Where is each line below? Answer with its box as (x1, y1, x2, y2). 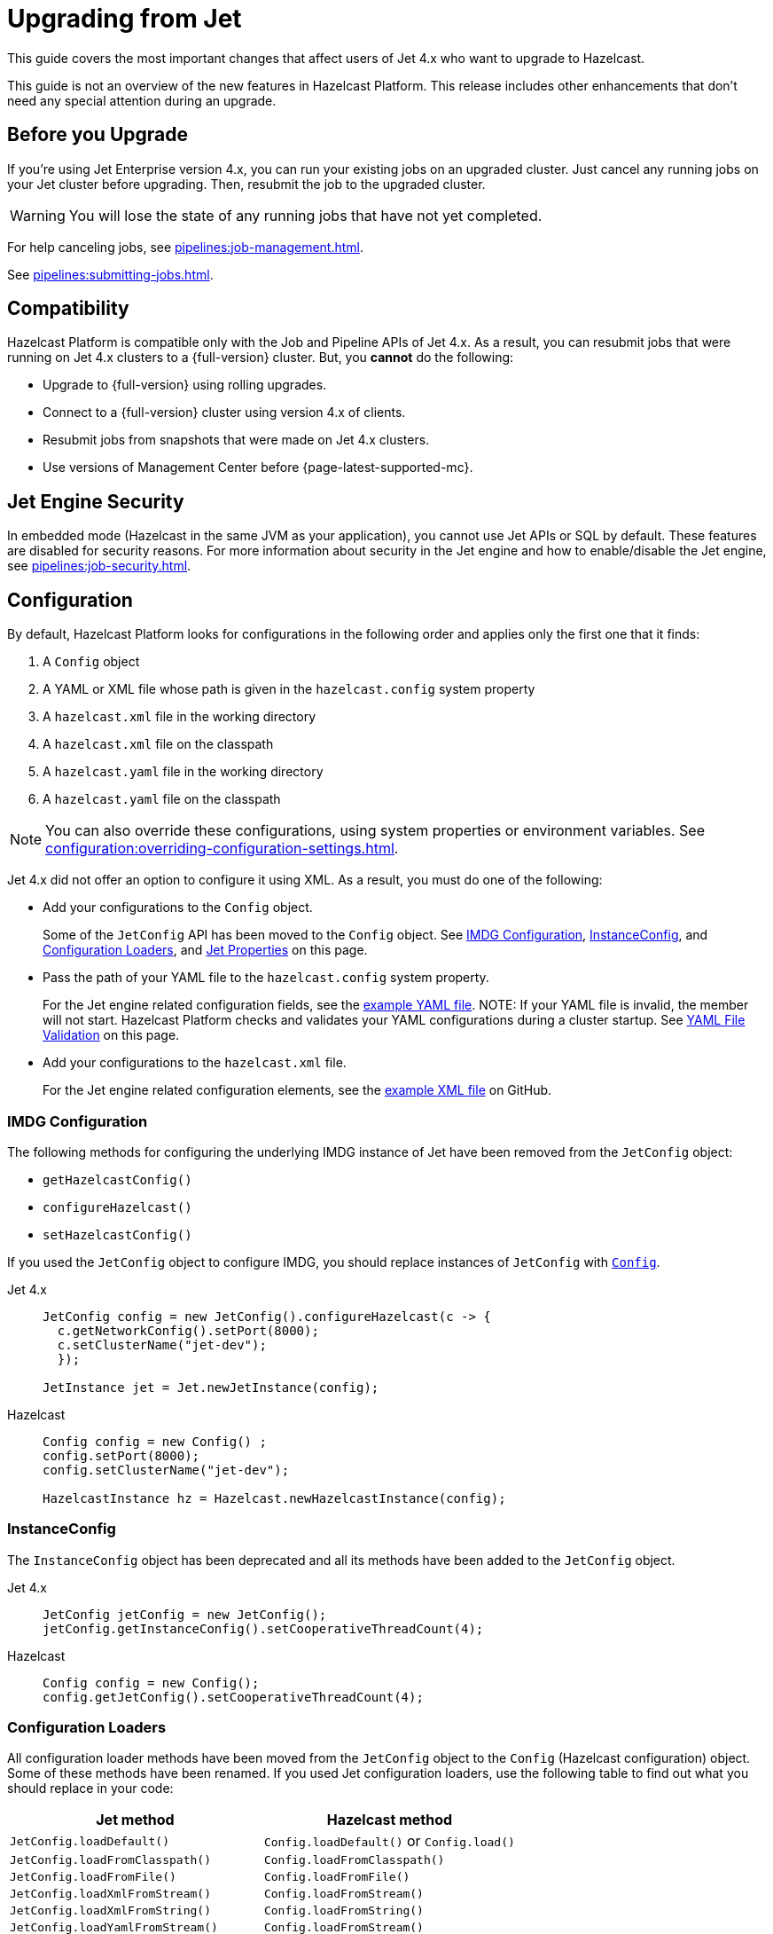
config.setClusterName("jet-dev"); (43, 1462, 290, 1477)
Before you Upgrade (7, 123, 188, 146)
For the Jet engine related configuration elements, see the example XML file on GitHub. (43, 1082, 552, 1098)
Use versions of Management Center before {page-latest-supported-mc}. (43, 460, 473, 476)
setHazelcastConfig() (43, 1227, 192, 1242)
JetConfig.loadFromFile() (10, 1870, 176, 1884)
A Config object (43, 654, 140, 670)
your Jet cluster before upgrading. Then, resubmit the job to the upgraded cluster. (7, 176, 486, 192)
